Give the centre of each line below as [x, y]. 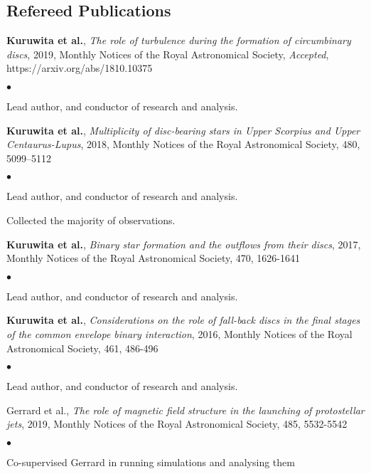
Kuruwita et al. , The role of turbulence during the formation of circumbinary [179, 40]
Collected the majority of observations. [91, 220]
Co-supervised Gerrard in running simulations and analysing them [151, 462]
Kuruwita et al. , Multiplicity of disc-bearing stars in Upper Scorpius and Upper [183, 130]
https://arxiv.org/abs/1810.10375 [80, 68]
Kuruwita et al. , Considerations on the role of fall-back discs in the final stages [183, 320]
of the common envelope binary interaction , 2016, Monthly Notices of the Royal [179, 333]
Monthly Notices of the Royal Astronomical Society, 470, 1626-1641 [153, 258]
